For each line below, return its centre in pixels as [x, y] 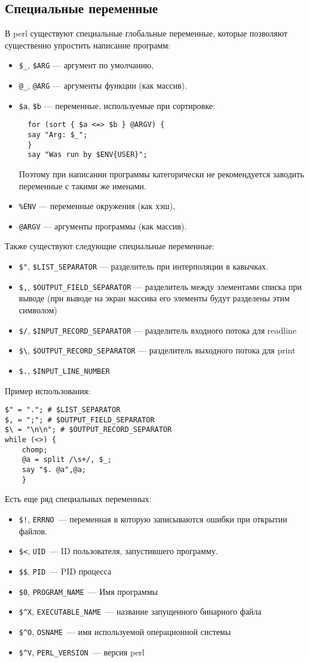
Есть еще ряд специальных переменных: [78, 499]
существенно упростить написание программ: [88, 45]
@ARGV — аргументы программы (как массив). [103, 226]
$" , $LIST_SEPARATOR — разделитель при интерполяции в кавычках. [143, 266]
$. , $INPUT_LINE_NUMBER [64, 370]
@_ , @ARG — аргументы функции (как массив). [103, 85]
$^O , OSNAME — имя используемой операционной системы [125, 631]
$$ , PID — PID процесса [65, 571]
